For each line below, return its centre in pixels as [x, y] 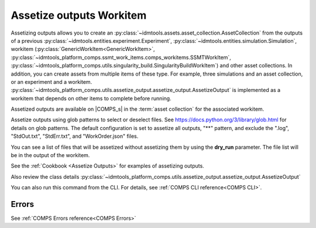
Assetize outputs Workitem [79, 15]
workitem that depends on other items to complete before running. [91, 98]
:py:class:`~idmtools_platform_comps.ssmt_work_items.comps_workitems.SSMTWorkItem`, [121, 57]
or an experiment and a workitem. [51, 81]
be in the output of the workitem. [50, 155]
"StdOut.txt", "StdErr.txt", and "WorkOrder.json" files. [75, 136]
